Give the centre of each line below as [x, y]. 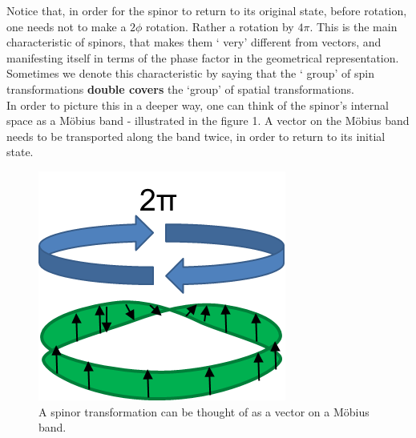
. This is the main [353, 26]
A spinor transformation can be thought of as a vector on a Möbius [204, 411]
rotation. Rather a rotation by [220, 26]
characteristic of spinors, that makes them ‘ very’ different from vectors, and [194, 42]
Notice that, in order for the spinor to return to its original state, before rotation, [207, 10]
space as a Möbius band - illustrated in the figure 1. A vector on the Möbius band [208, 121]
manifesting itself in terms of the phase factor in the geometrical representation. [203, 57]
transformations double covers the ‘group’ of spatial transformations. [180, 88]
